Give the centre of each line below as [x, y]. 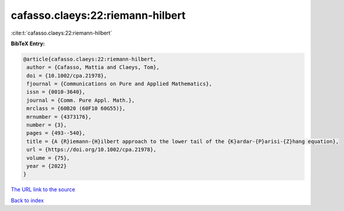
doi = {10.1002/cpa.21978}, [67, 76]
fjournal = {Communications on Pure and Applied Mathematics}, [119, 84]
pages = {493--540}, [56, 133]
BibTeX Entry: [28, 43]
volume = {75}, [48, 158]
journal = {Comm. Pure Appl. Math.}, [81, 100]
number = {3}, [47, 125]
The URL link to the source [43, 190]
